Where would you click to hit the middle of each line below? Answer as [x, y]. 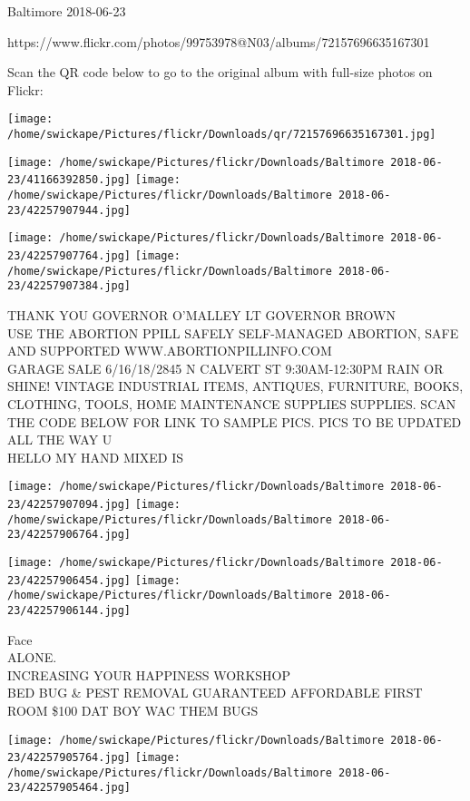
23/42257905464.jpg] [69, 788]
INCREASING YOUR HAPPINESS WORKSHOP [149, 674]
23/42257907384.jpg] [69, 286]
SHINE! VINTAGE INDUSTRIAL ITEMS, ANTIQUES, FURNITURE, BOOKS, [235, 386]
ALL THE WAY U [60, 440]
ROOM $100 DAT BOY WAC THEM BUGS [133, 710]
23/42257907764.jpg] [69, 255]
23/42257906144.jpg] [69, 610]
